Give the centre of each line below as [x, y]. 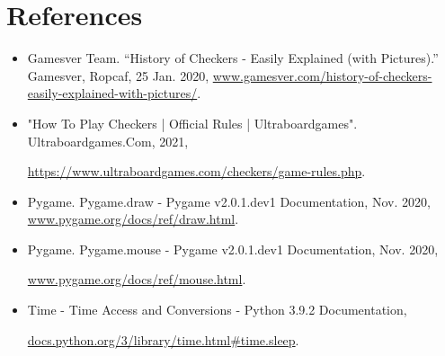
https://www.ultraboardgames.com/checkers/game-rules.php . [196, 171]
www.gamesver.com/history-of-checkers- [322, 75]
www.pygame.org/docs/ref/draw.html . [133, 219]
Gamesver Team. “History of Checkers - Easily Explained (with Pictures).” [233, 58]
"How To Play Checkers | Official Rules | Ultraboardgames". [192, 123]
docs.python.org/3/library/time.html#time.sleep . [163, 339]
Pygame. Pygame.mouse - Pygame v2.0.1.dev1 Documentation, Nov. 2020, [233, 249]
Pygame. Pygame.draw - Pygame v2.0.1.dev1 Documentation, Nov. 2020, [229, 201]
